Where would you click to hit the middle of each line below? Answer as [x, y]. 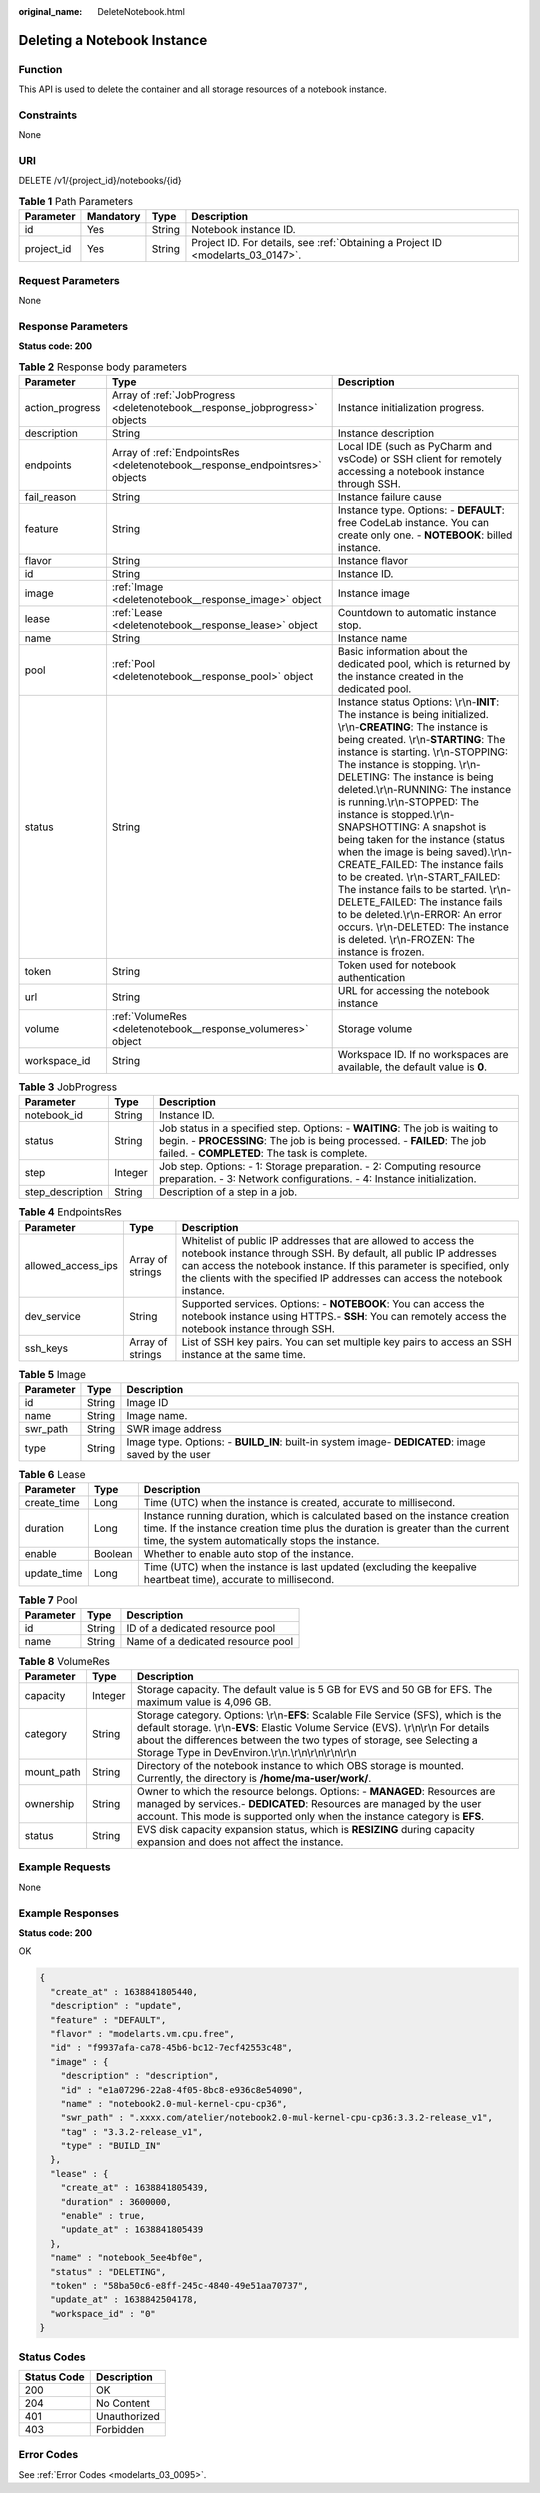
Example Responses [69, 1913]
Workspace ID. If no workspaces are [423, 1054]
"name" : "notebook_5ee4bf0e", [127, 2258]
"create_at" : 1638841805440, [124, 1991]
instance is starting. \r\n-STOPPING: [423, 752]
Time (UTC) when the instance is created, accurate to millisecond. [299, 1503]
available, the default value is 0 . [412, 1067]
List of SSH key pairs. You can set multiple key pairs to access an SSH [346, 1342]
